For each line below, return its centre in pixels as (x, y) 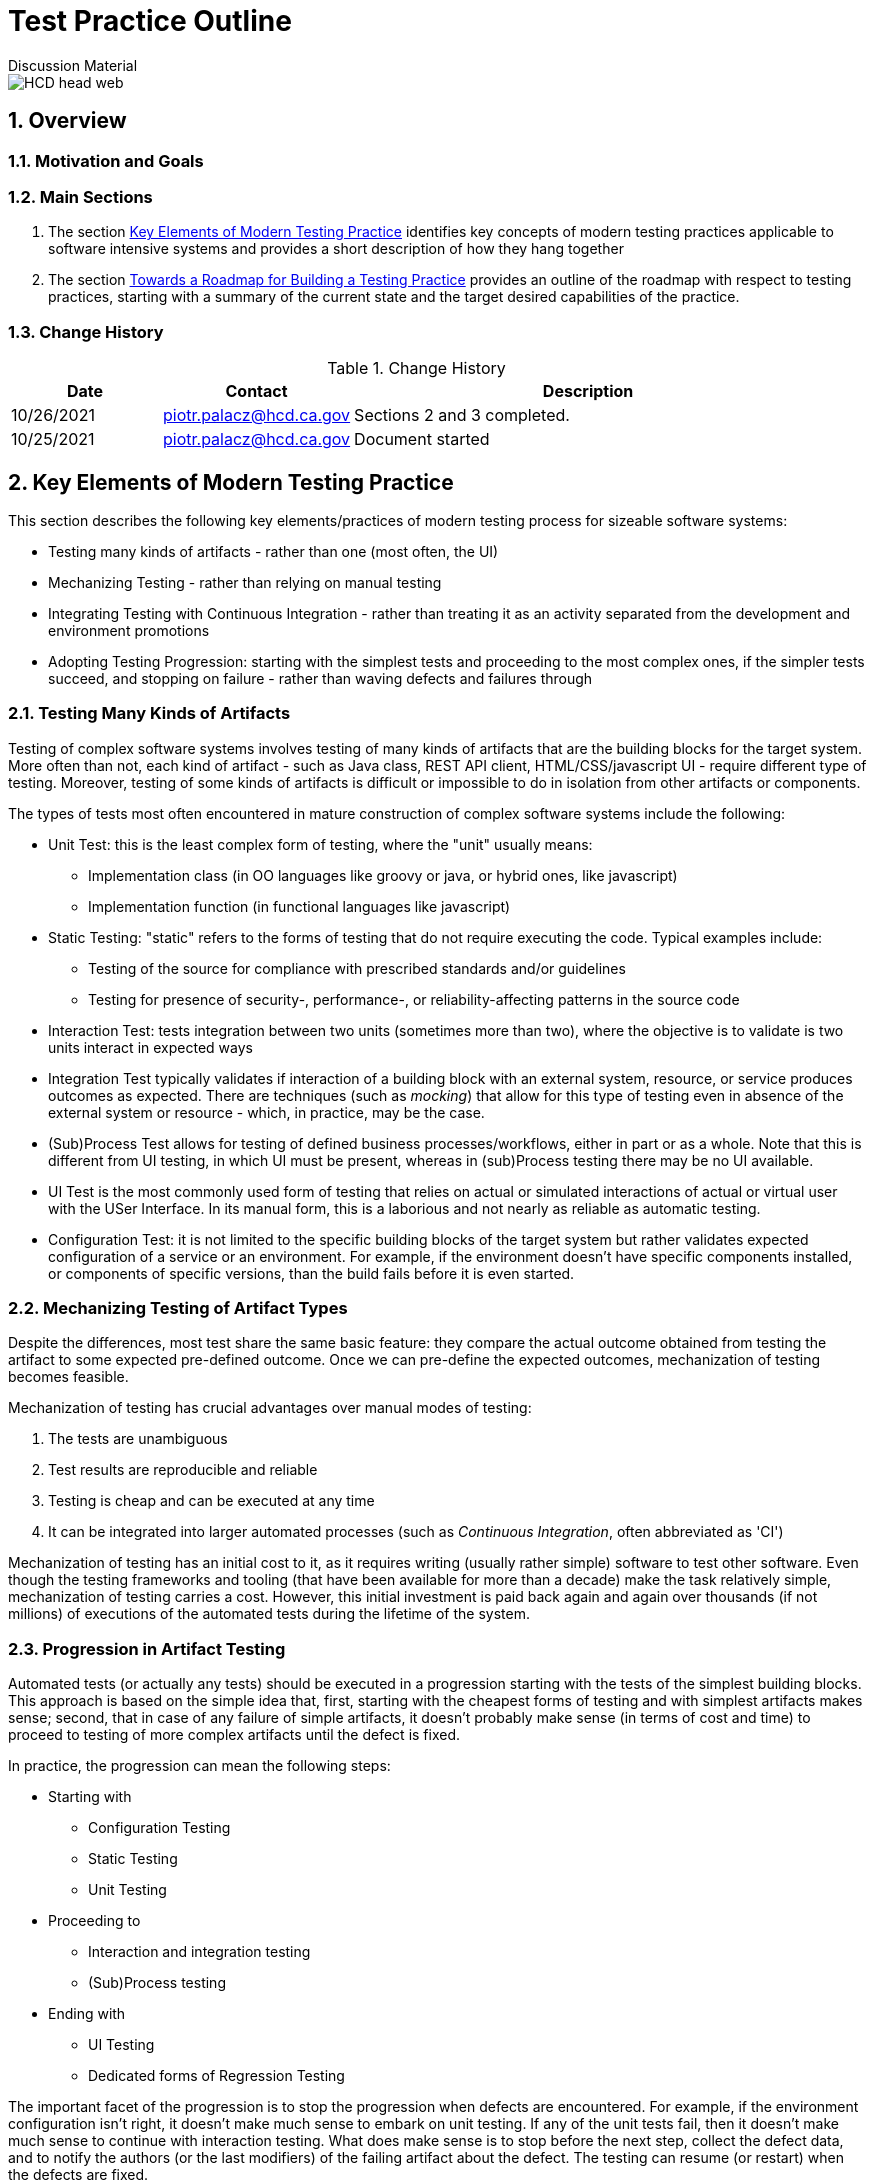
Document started (422, 439)
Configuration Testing (159, 1828)
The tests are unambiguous (138, 1439)
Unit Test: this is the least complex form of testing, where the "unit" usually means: (320, 844)
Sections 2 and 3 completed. (462, 415)
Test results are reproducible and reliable (183, 1470)
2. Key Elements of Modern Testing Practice (231, 482)
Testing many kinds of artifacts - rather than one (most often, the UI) (273, 551)
